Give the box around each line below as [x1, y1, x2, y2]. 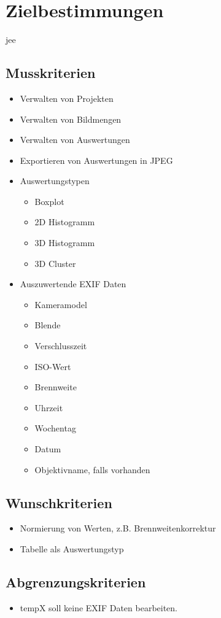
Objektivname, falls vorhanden [34, 463, 150, 476]
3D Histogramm [34, 236, 95, 249]
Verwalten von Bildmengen [20, 112, 122, 125]
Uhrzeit [34, 401, 63, 414]
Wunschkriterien [6, 493, 112, 512]
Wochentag [34, 422, 76, 435]
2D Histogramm [34, 215, 95, 228]
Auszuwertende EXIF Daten [20, 277, 126, 290]
